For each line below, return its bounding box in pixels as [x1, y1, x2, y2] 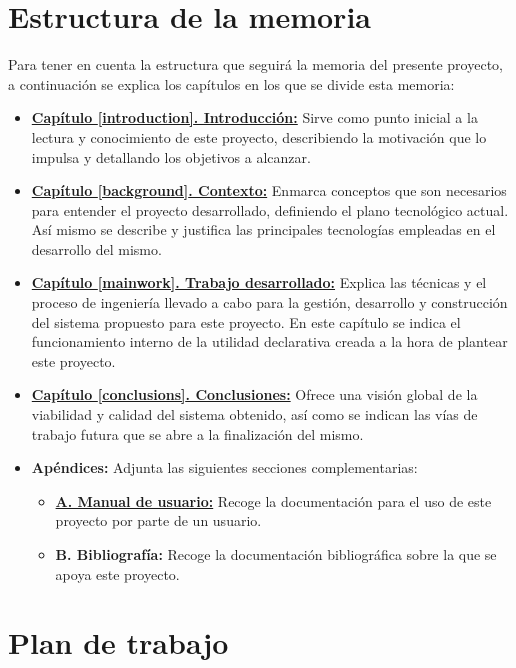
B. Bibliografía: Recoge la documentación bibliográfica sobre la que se [55, 544, 497, 564]
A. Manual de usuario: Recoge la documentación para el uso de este [55, 490, 492, 511]
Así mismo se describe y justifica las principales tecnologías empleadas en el [31, 219, 496, 240]
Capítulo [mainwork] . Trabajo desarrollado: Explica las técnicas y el [31, 272, 487, 293]
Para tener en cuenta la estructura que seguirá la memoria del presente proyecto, [8, 54, 503, 75]
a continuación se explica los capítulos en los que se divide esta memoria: [8, 73, 455, 94]
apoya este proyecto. [55, 563, 180, 584]
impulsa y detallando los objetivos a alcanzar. [31, 146, 311, 167]
